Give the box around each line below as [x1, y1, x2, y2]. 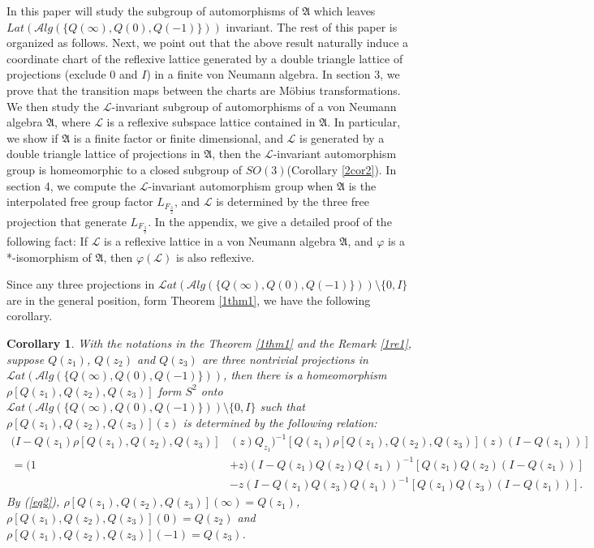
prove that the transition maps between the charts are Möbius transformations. [6, 81, 401, 98]
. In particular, [327, 113, 401, 131]
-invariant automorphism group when [148, 177, 334, 194]
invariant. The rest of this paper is [226, 18, 398, 35]
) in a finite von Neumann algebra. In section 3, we [146, 66, 400, 83]
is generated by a [299, 129, 385, 146]
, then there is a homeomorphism [223, 366, 387, 383]
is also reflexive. [176, 248, 255, 265]
